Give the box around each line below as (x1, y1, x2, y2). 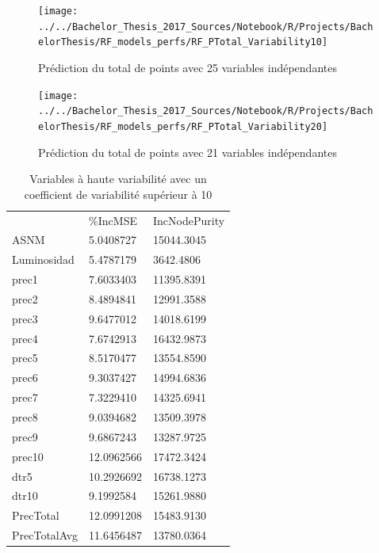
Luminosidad (12, 251, 75, 268)
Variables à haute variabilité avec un (29, 170, 207, 187)
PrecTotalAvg (12, 527, 78, 543)
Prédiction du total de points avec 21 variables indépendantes (38, 143, 337, 160)
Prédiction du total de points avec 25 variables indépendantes (38, 59, 337, 75)
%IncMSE (89, 212, 137, 228)
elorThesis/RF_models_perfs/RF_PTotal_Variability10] (38, 36, 328, 48)
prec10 (12, 448, 44, 464)
